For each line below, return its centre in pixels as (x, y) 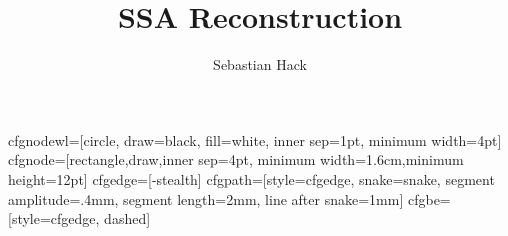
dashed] (127, 218)
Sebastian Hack (260, 64)
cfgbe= (429, 198)
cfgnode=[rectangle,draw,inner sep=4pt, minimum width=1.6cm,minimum (236, 159)
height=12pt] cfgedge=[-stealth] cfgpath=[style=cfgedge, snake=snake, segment (251, 178)
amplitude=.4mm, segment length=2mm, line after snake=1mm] (206, 198)
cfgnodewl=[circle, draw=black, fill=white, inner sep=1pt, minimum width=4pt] (255, 139)
